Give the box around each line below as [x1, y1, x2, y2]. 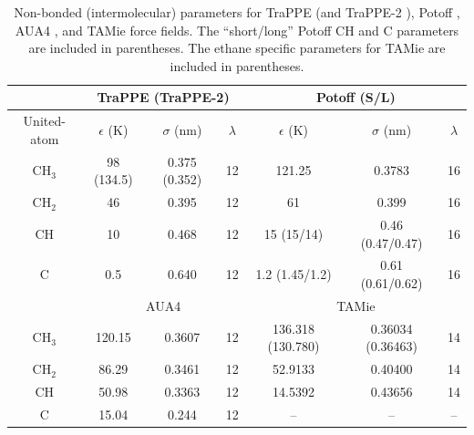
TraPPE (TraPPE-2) [97, 88, 230, 107]
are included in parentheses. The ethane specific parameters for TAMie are [28, 38, 446, 57]
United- [23, 111, 66, 130]
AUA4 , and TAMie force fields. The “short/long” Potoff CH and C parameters [15, 20, 459, 39]
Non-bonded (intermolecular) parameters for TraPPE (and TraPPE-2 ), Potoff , [14, 3, 460, 21]
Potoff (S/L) [315, 88, 396, 107]
